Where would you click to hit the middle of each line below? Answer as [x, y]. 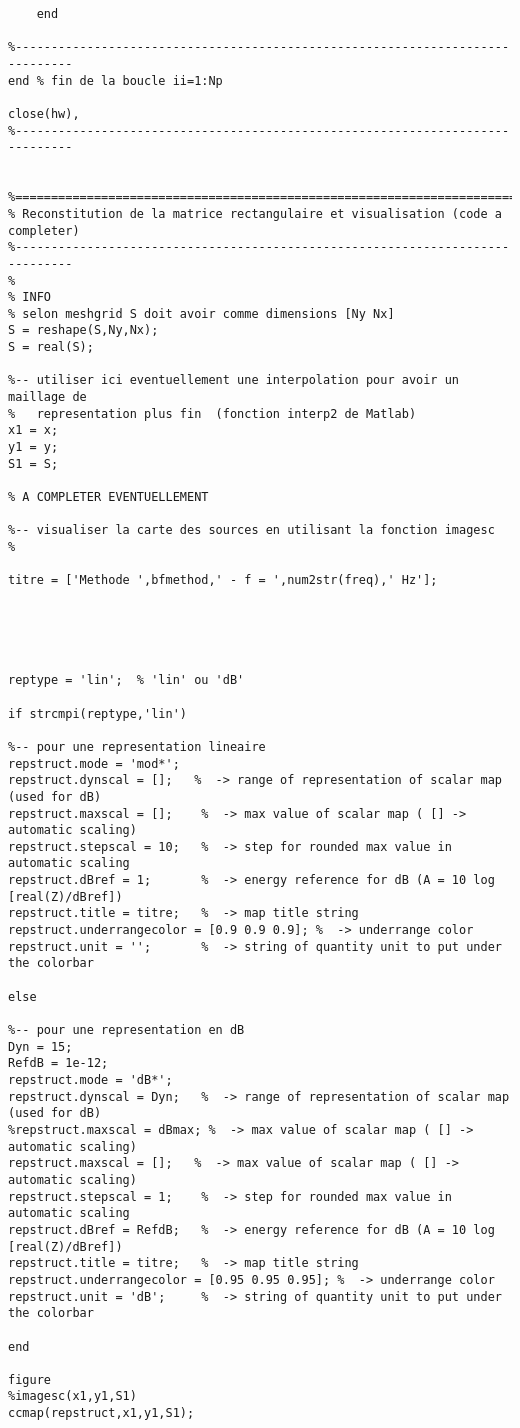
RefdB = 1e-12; [58, 1063]
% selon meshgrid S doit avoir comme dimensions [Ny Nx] [201, 313]
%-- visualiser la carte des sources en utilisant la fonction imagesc [251, 530]
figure [29, 1379]
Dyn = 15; [40, 1046]
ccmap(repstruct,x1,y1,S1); [101, 1413]
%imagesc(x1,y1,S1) [72, 1396]
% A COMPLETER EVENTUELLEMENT [108, 497]
